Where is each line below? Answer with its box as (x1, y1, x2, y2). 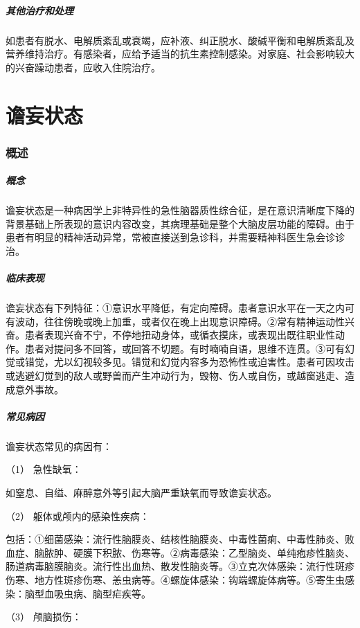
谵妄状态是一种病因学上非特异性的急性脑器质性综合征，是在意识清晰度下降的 (6, 203, 354, 217)
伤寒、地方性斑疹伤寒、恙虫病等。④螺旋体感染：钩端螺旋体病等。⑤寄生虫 (6, 572, 345, 586)
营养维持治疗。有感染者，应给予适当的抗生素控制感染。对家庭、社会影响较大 (6, 46, 354, 61)
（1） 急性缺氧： (6, 462, 82, 476)
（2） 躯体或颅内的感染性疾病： (6, 508, 150, 523)
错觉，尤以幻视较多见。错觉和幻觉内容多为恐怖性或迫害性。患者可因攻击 (24, 355, 354, 369)
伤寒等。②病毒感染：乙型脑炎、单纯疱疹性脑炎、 (131, 545, 354, 559)
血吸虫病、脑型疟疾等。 (44, 586, 151, 600)
